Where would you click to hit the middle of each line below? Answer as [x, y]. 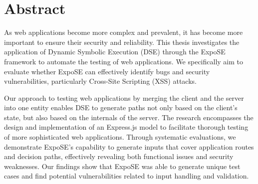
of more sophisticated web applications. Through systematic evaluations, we [120, 137]
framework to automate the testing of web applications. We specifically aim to [124, 61]
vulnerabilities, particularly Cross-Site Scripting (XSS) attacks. [100, 81]
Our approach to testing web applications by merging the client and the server [124, 97]
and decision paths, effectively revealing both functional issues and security [119, 156]
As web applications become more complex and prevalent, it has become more [124, 32]
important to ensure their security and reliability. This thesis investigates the [122, 42]
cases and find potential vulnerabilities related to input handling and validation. [127, 176]
